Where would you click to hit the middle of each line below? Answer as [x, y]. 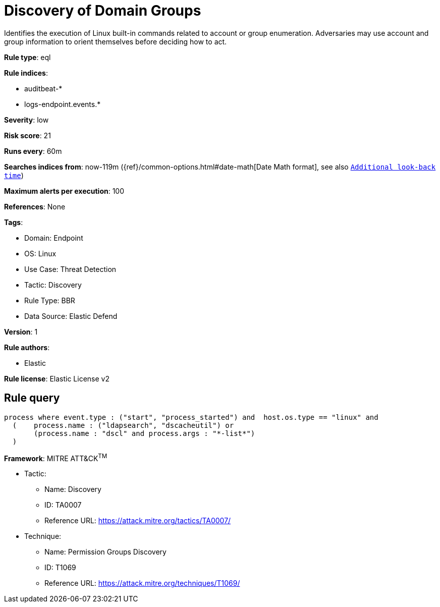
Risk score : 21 [27, 135]
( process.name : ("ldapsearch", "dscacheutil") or [123, 425]
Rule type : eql [27, 57]
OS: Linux [40, 253]
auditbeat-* [43, 88]
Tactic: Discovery [53, 285]
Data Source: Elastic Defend [71, 316]
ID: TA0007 [63, 505]
